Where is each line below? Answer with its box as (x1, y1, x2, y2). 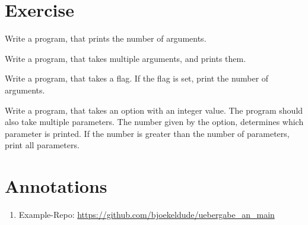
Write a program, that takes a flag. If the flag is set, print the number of (5, 72, 269, 85)
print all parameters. (5, 139, 80, 151)
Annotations (5, 174, 107, 198)
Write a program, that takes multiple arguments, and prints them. (5, 52, 246, 64)
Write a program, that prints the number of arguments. (5, 32, 207, 45)
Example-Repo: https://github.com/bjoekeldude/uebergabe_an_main (18, 208, 275, 220)
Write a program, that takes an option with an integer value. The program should (5, 104, 303, 116)
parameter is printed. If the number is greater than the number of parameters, (5, 127, 290, 139)
